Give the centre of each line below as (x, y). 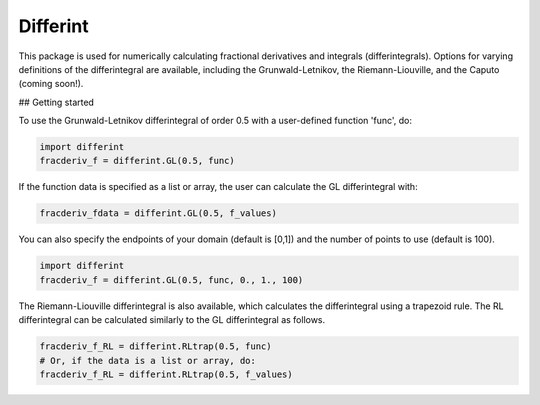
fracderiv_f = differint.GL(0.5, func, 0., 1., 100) (171, 279)
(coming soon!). (51, 84)
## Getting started (56, 102)
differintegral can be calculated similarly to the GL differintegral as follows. (172, 320)
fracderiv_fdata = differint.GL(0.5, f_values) (158, 213)
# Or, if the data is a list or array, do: (148, 360)
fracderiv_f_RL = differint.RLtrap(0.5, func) (155, 346)
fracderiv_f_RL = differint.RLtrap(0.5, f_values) (166, 374)
